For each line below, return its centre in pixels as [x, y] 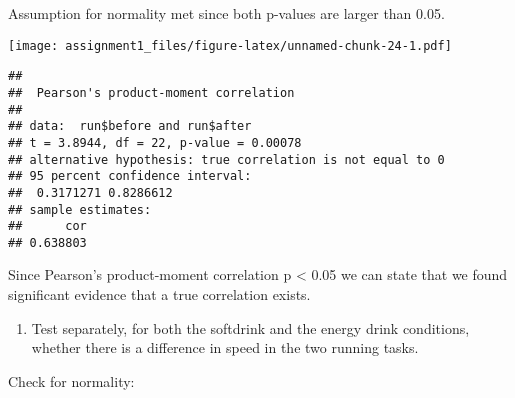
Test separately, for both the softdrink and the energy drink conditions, [250, 327]
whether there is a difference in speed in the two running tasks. [225, 347]
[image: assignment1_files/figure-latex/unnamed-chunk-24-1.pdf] [230, 45]
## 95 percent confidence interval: [130, 176]
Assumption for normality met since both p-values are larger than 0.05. [226, 13]
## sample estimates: [80, 209]
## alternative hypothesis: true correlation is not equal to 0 [226, 159]
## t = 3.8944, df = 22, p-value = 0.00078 [155, 142]
